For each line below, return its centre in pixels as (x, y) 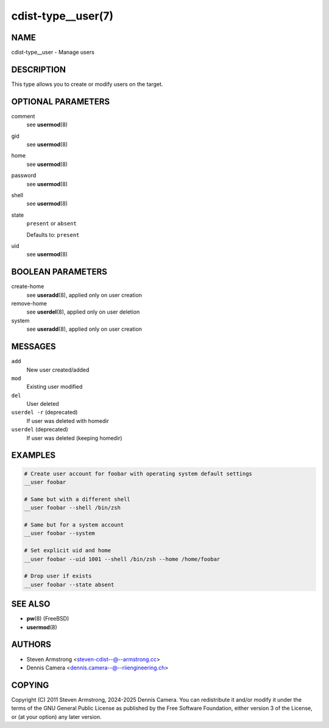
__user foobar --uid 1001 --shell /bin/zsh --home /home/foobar (122, 559)
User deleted (43, 404)
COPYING (30, 685)
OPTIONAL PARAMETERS (61, 102)
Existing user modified (55, 387)
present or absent (52, 223)
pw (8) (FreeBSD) (48, 619)
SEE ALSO (31, 604)
